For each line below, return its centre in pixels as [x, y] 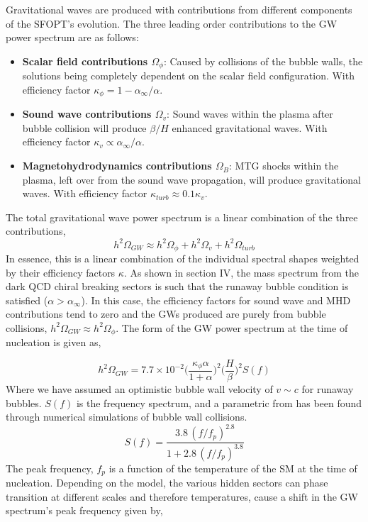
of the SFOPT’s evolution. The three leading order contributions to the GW [172, 23]
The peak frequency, [50, 468]
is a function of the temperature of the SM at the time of [233, 468]
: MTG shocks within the [284, 166]
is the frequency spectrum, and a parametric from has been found [219, 402]
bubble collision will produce [84, 127]
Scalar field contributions [85, 61]
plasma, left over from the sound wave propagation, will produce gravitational [191, 179]
